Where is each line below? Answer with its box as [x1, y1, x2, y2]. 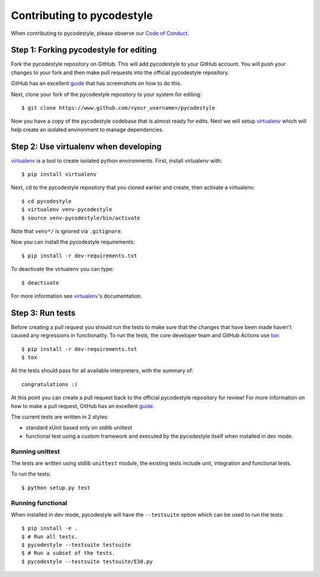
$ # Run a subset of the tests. [21, 550, 116, 557]
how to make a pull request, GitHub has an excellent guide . [11, 402, 155, 409]
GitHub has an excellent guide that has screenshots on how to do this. [11, 80, 182, 87]
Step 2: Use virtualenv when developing [11, 141, 162, 151]
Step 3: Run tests [11, 308, 76, 318]
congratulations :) [21, 381, 78, 388]
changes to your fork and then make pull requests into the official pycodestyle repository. [11, 69, 229, 76]
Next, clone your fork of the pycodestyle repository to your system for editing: [11, 91, 202, 98]
